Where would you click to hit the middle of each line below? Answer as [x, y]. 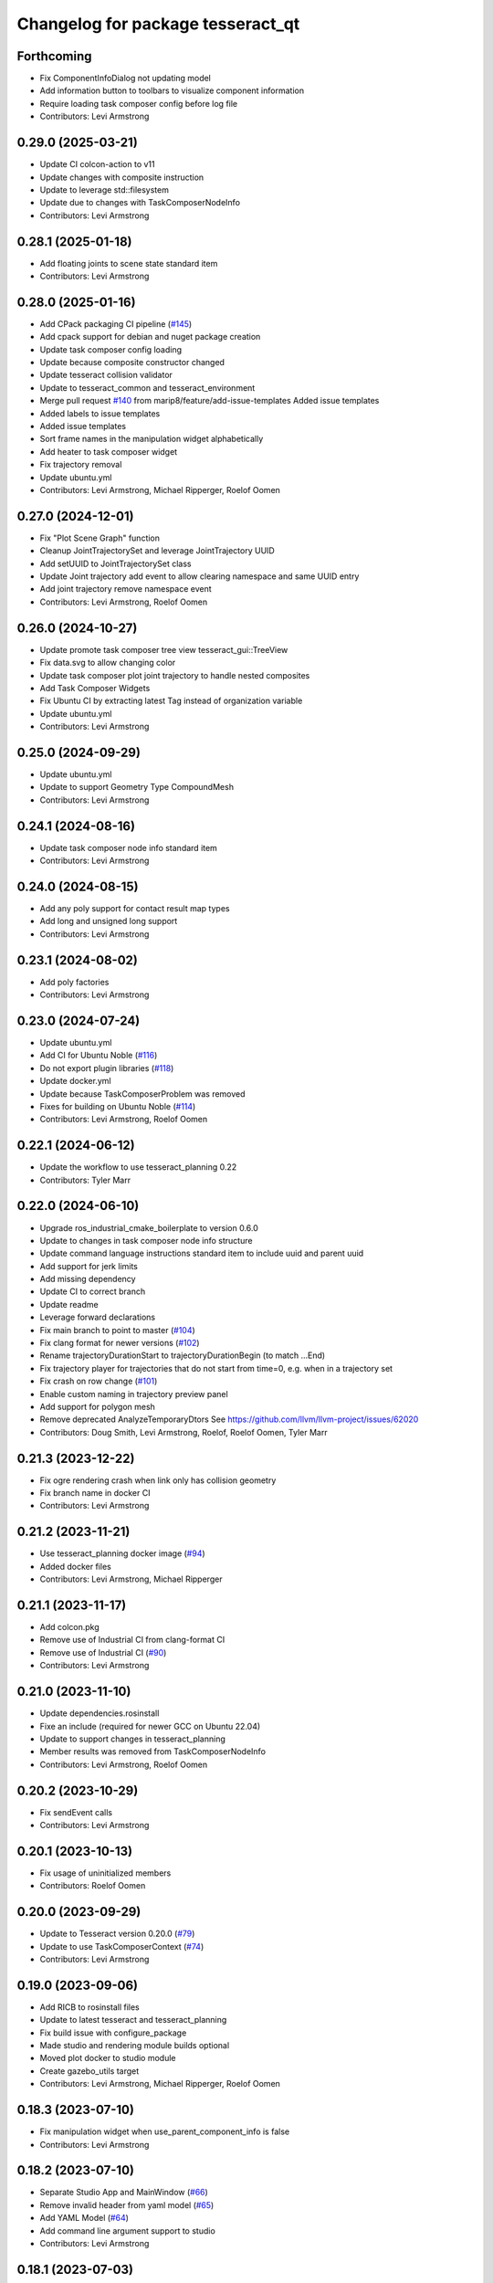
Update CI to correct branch [93, 1291]
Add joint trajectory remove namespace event [126, 589]
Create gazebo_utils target [89, 2071]
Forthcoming [54, 56]
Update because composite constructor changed [132, 363]
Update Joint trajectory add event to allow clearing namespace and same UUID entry [199, 576]
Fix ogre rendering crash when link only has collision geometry [158, 1480]
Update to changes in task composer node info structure [146, 1240]
